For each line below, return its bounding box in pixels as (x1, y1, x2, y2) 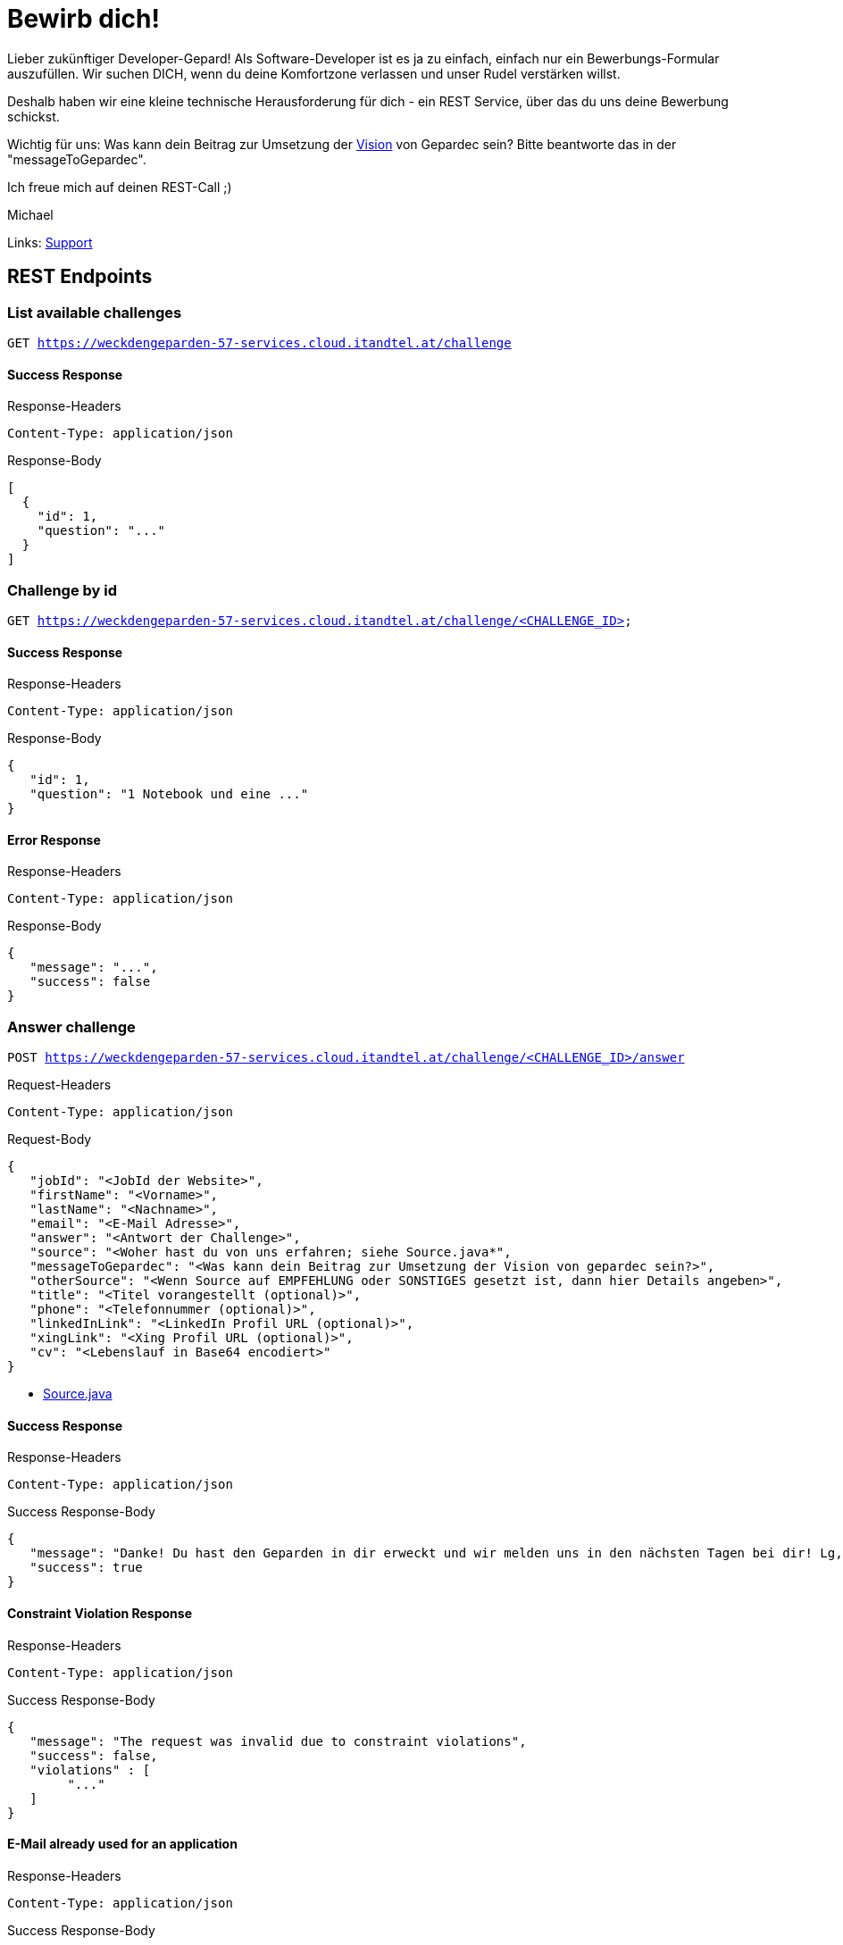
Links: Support (7, 234, 93, 250)
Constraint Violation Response (7, 1605, 193, 1621)
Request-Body (7, 1131, 92, 1148)
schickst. (7, 108, 60, 124)
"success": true (29, 1560, 143, 1575)
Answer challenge (7, 1017, 136, 1036)
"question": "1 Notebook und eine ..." (29, 787, 309, 802)
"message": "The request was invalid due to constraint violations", (29, 1733, 527, 1749)
